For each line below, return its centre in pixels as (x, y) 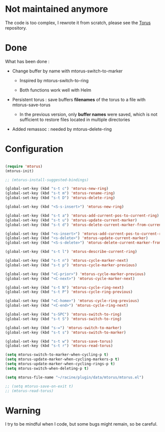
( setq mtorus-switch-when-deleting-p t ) (47, 368)
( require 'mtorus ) (24, 166)
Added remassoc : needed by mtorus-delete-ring (62, 129)
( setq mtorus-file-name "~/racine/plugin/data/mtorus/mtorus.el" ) (74, 377)
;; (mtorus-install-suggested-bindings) (47, 180)
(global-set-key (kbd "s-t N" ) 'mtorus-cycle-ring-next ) (65, 287)
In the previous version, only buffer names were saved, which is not (88, 114)
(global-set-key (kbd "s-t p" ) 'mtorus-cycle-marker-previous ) (71, 265)
